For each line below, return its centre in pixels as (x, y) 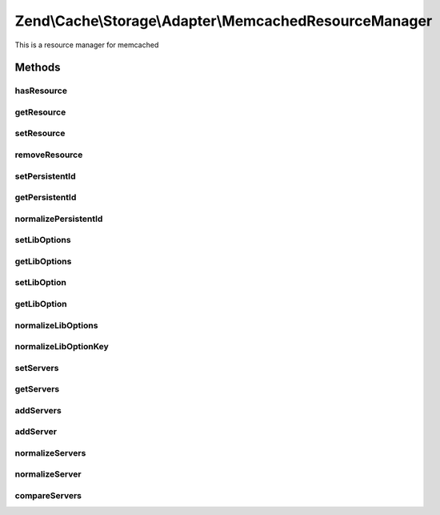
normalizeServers (50, 453)
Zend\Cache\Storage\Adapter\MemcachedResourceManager (224, 21)
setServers (37, 368)
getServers (37, 389)
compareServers (48, 496)
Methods (38, 68)
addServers (38, 410)
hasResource (41, 91)
